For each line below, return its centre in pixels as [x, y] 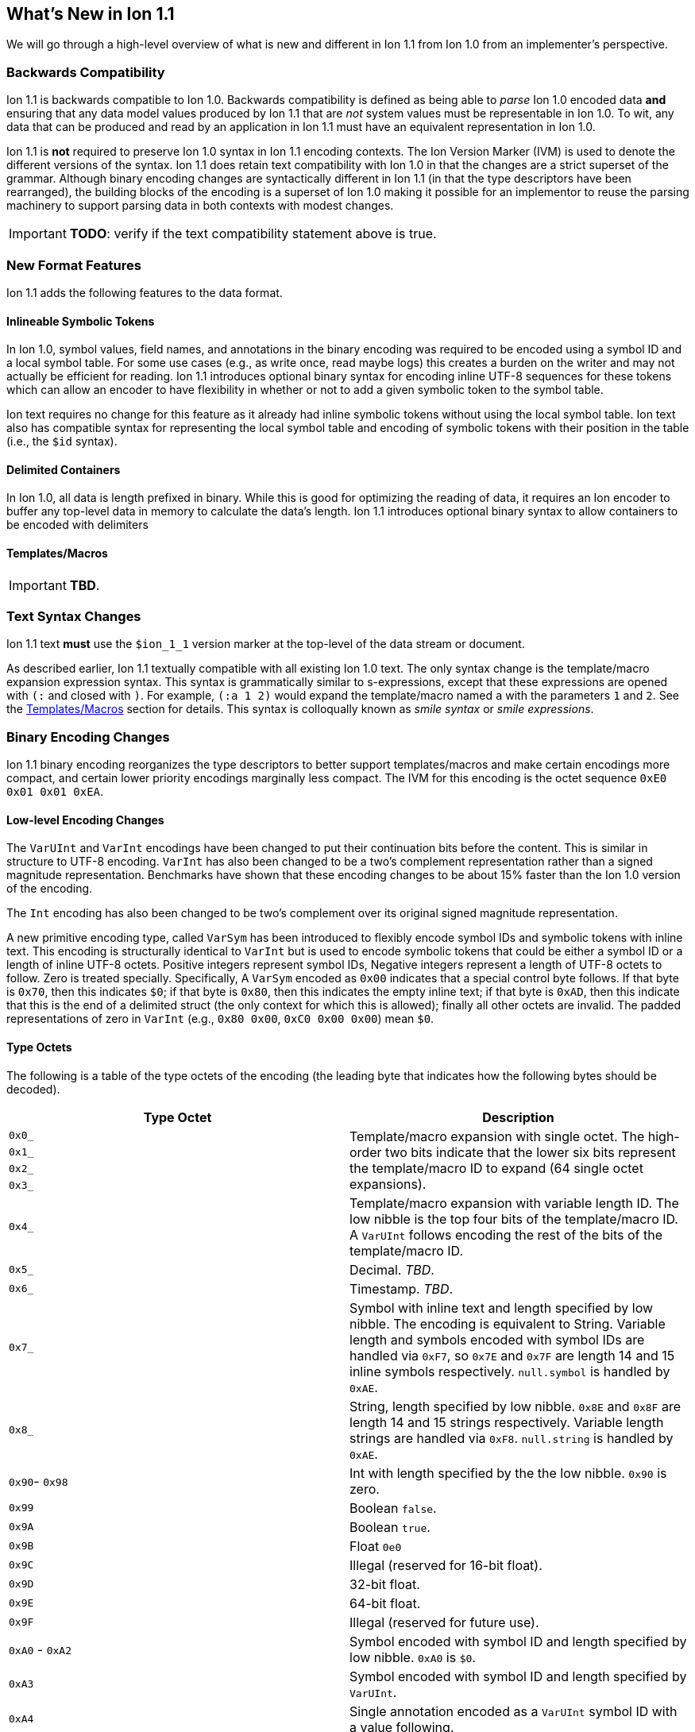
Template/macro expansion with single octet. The [497, 1136]
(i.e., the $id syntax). [62, 442]
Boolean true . [390, 1527]
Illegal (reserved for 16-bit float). [446, 1565]
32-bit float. [385, 1584]
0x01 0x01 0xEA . [55, 792]
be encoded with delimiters [77, 525]
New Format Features [74, 265]
